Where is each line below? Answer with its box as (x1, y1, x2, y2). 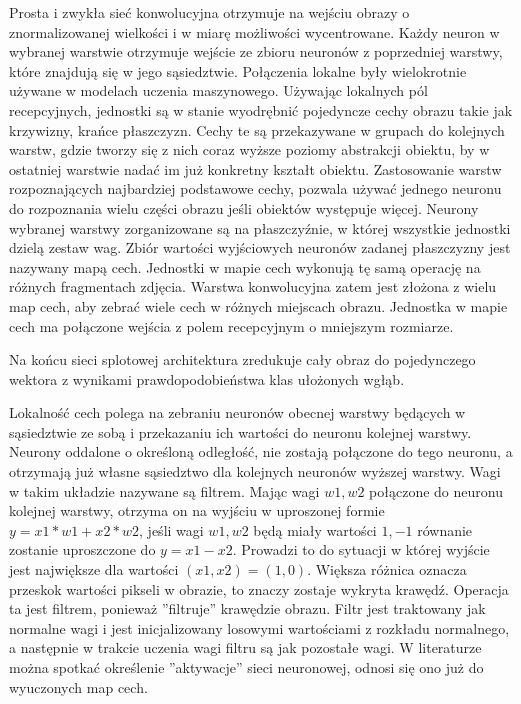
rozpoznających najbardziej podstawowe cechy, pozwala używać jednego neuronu (9, 178, 502, 199)
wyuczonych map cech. (9, 676, 148, 697)
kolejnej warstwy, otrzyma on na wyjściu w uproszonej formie (9, 500, 385, 521)
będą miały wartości (253, 519, 377, 540)
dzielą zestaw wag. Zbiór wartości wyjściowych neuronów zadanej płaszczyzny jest (9, 237, 511, 258)
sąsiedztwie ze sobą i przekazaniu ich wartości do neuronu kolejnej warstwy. (9, 421, 472, 442)
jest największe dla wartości (9, 559, 179, 580)
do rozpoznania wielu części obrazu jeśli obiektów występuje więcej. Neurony (9, 197, 479, 218)
